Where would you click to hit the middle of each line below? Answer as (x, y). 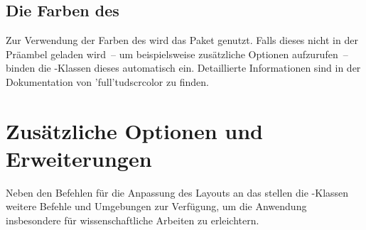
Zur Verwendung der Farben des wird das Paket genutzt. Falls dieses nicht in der (182, 40)
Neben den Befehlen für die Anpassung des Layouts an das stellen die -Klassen (177, 192)
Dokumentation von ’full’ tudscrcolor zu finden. (107, 81)
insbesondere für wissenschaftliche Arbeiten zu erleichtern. (133, 220)
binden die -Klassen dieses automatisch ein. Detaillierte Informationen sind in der (183, 68)
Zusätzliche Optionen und (134, 130)
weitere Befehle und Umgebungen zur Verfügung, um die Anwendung (156, 206)
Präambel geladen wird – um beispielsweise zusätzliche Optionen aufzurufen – (177, 54)
